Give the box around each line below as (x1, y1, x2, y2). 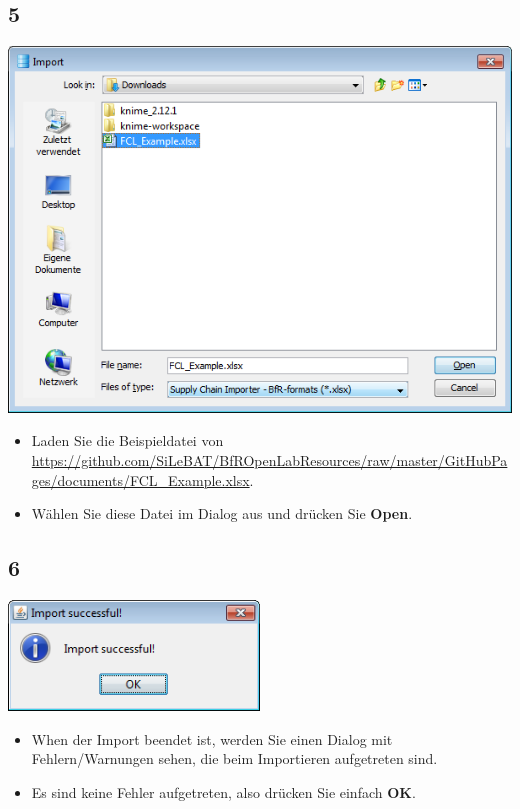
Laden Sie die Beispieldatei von (31, 430, 224, 451)
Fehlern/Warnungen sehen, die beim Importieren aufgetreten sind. (31, 748, 438, 769)
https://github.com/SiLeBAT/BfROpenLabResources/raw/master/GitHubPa (31, 450, 508, 470)
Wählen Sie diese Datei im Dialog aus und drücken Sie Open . (31, 503, 413, 524)
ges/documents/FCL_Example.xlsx (31, 469, 250, 490)
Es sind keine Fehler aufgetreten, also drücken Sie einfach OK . (31, 781, 416, 802)
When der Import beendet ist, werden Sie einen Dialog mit (31, 728, 393, 749)
